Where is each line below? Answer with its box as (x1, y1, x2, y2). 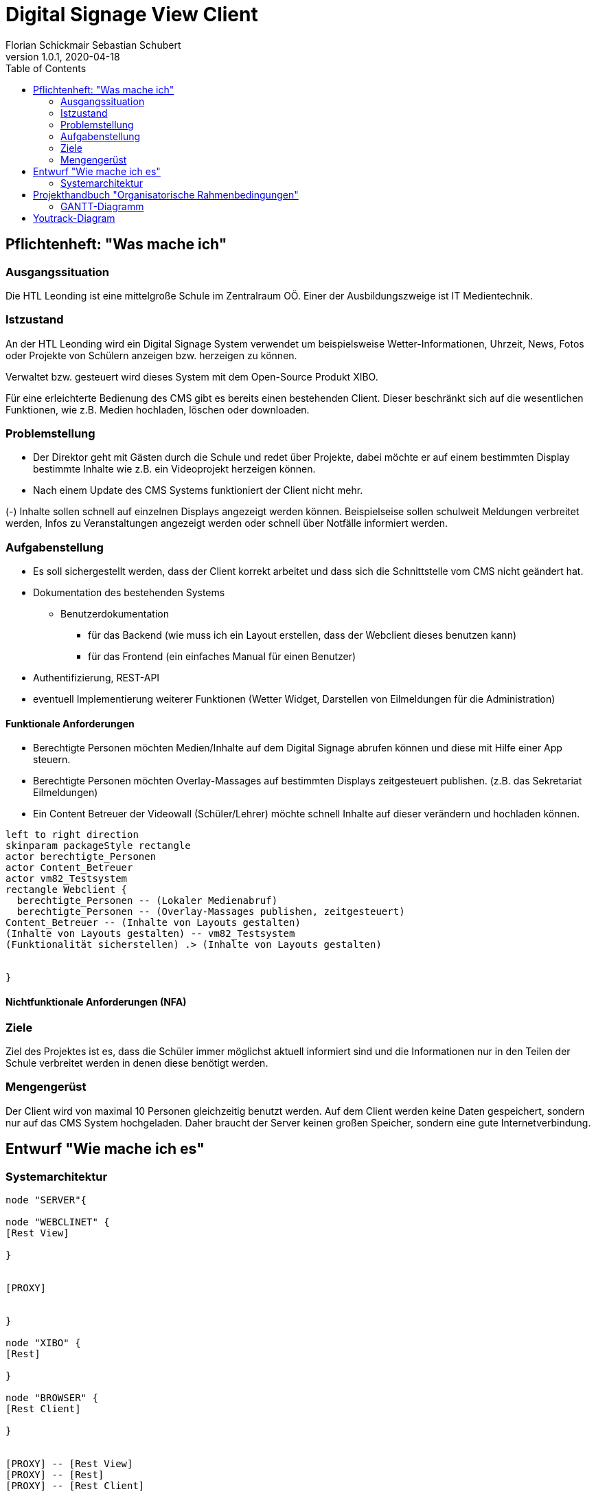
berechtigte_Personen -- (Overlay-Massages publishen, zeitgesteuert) (16, 906, 405, 918)
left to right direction (5, 829, 139, 841)
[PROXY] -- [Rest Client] (5, 1480, 145, 1491)
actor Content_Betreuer (5, 862, 133, 874)
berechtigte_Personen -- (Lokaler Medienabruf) (16, 895, 278, 907)
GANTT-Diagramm (60, 200, 144, 212)
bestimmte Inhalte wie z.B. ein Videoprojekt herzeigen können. (33, 463, 316, 475)
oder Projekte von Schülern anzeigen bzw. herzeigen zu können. (5, 349, 297, 361)
